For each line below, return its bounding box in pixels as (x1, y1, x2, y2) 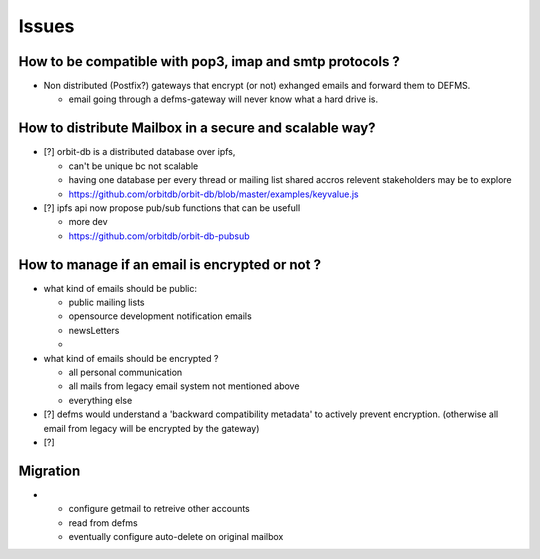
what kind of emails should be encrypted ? (43, 352, 219, 364)
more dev (68, 216, 109, 228)
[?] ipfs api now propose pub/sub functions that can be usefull (43, 201, 301, 214)
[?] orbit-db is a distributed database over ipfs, (43, 146, 236, 158)
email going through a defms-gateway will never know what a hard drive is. (68, 93, 379, 105)
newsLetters (68, 324, 120, 336)
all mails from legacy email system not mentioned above (68, 380, 300, 392)
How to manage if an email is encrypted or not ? (18, 256, 322, 273)
